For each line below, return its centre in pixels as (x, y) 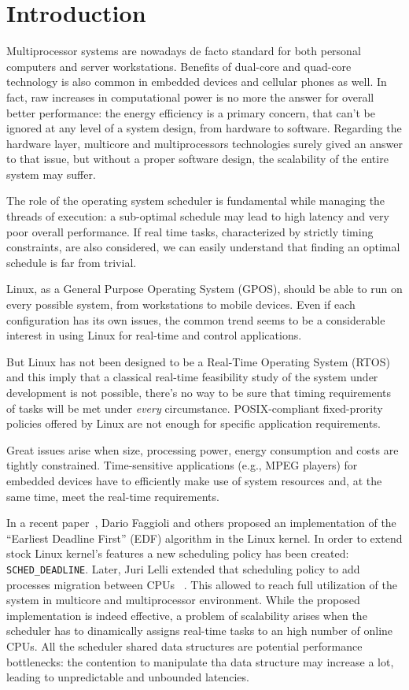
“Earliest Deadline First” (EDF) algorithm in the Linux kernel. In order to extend (204, 538)
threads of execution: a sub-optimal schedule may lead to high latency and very (198, 216)
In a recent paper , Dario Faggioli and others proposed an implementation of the (201, 523)
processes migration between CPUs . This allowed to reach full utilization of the (202, 584)
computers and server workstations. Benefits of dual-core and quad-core (179, 66)
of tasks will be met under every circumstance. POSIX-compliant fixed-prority (195, 408)
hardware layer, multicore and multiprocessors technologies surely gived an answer (204, 143)
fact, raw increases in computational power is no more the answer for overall (190, 96)
